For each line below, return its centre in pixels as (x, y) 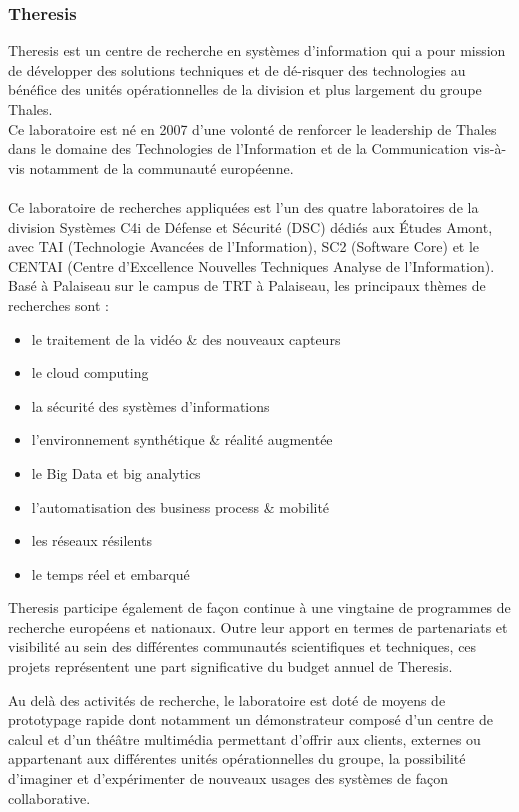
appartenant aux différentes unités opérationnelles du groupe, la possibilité (237, 758)
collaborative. (49, 797)
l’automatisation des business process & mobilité (180, 506)
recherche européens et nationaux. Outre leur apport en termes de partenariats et (258, 626)
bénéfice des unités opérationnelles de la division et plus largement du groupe (245, 89)
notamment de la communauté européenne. (161, 167)
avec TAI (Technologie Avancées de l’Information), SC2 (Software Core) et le (244, 246)
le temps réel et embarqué (110, 573)
